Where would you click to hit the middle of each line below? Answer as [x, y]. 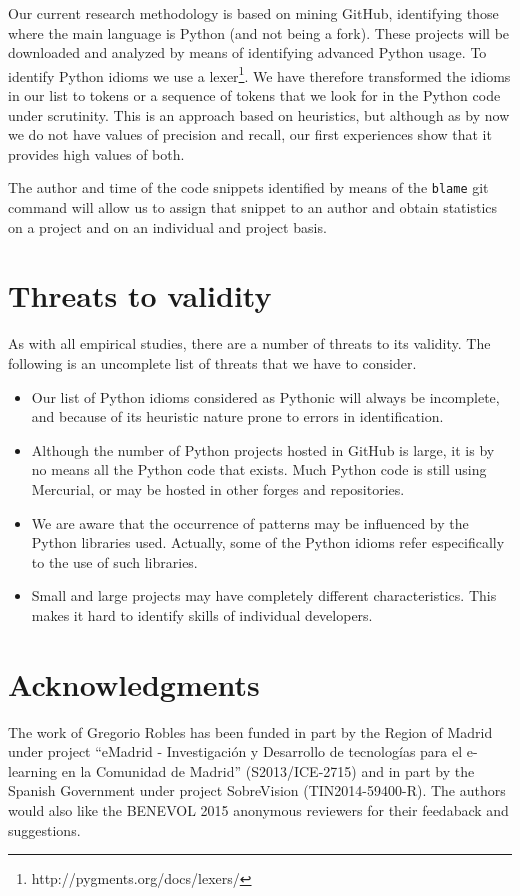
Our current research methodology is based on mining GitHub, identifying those [253, 13]
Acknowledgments [134, 683]
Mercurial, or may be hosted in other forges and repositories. [218, 488]
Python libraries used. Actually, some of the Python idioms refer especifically [268, 542]
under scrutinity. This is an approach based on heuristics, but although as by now [259, 114]
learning [33, 770]
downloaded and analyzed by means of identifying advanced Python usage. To [247, 52]
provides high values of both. [96, 153]
